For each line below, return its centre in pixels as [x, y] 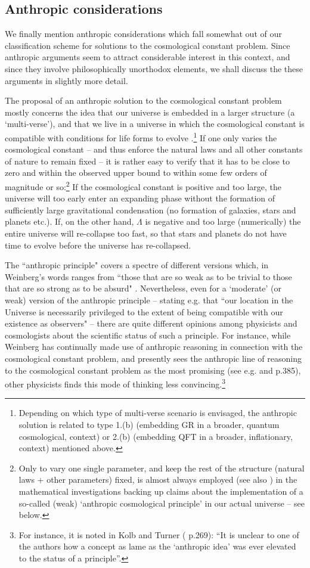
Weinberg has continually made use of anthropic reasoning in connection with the [154, 347]
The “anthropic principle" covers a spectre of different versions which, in [137, 265]
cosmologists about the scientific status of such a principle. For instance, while [148, 335]
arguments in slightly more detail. [66, 80]
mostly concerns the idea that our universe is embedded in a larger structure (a [150, 112]
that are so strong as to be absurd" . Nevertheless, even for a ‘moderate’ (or [143, 288]
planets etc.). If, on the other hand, [69, 221]
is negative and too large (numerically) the [223, 221]
